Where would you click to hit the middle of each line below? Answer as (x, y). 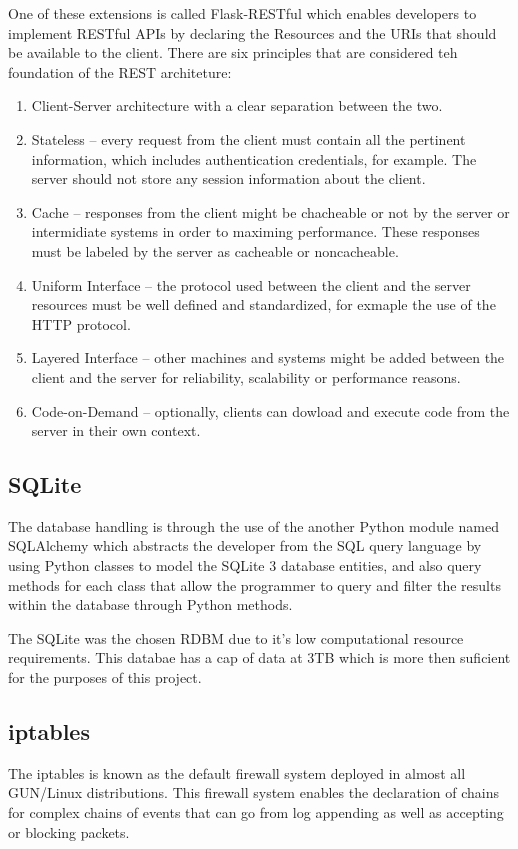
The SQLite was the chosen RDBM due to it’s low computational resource (236, 637)
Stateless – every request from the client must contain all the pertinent (248, 138)
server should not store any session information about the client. (228, 178)
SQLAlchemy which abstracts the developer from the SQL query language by (245, 545)
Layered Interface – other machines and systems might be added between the (268, 357)
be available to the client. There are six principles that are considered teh (233, 52)
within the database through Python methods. (150, 604)
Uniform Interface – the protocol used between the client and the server (251, 284)
